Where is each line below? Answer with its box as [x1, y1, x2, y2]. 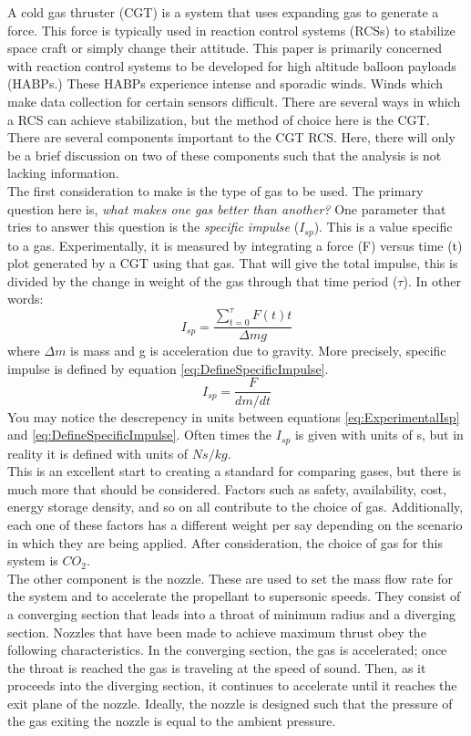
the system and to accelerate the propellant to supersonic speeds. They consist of [7, 586, 461, 606]
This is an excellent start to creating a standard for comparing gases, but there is [7, 461, 462, 481]
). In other [403, 271, 461, 290]
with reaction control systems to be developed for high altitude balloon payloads [7, 56, 456, 75]
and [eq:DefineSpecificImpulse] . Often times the [7, 425, 272, 444]
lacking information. [7, 163, 119, 182]
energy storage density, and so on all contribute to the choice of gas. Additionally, [7, 497, 464, 516]
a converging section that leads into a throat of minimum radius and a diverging [7, 604, 456, 623]
